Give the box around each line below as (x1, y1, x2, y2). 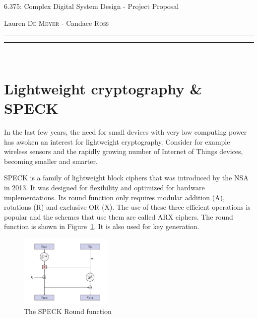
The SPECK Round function (24, 306, 112, 317)
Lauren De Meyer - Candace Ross (4, 17, 109, 28)
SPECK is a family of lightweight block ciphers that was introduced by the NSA (4, 172, 249, 183)
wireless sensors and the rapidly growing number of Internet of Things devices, (4, 146, 243, 157)
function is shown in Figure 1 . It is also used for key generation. (4, 221, 199, 232)
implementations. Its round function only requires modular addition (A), (4, 192, 225, 202)
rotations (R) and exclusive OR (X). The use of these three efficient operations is (4, 202, 251, 212)
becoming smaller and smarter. (4, 156, 98, 166)
